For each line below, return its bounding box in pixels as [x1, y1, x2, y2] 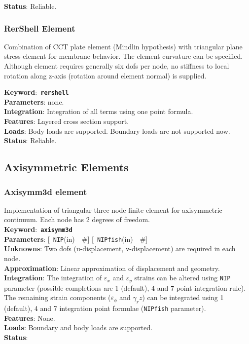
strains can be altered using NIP [134, 272, 231, 283]
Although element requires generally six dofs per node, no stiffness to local [4, 61, 229, 71]
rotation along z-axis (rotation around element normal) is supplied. [4, 70, 207, 80]
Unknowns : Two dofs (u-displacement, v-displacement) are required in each [4, 243, 236, 254]
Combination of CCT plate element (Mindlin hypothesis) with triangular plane [4, 41, 243, 51]
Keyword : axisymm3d [4, 224, 72, 234]
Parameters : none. [4, 96, 64, 107]
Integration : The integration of [4, 272, 102, 283]
